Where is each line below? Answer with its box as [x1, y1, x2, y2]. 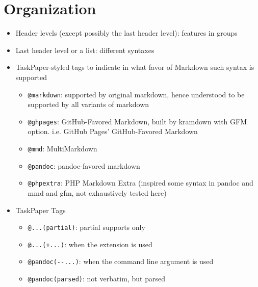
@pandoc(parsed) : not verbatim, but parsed [28, 273, 165, 284]
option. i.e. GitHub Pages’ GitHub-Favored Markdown [28, 126, 198, 137]
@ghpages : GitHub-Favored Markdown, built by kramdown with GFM [28, 116, 247, 126]
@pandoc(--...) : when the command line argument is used [28, 256, 214, 267]
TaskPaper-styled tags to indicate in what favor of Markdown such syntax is [15, 62, 254, 72]
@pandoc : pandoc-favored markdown [28, 160, 140, 171]
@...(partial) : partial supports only [28, 222, 145, 232]
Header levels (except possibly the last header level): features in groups [15, 28, 238, 38]
